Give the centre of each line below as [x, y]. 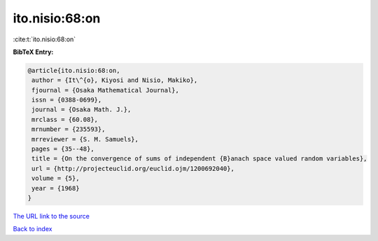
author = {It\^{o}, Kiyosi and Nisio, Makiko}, [115, 80]
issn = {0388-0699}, [67, 100]
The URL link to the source [51, 216]
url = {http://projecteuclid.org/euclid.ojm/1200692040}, [133, 168]
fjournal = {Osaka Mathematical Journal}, [106, 90]
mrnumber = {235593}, [69, 129]
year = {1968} [56, 188]
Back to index [33, 229]
